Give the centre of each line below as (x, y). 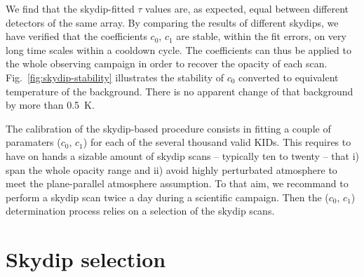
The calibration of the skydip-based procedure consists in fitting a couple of (168, 128)
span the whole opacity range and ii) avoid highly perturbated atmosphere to (171, 169)
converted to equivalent (289, 77)
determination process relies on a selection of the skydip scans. (140, 211)
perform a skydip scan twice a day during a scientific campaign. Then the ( (167, 197)
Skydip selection (86, 259)
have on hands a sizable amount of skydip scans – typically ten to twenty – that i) (182, 155)
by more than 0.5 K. (50, 105)
